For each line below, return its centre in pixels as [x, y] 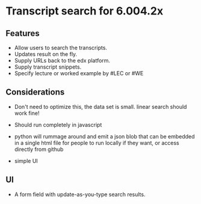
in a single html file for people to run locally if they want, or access [97, 143]
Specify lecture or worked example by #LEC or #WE [79, 73]
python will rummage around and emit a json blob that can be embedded [104, 136]
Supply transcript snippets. [48, 67]
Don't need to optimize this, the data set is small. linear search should [100, 107]
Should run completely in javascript [58, 125]
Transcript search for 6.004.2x [85, 11]
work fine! [27, 113]
